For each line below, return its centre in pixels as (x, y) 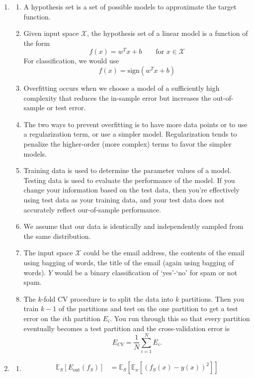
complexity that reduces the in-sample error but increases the (117, 97)
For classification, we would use (71, 61)
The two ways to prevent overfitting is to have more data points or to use (135, 124)
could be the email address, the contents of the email (164, 253)
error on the (42, 318)
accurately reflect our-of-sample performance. (92, 209)
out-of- (223, 97)
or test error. (66, 107)
